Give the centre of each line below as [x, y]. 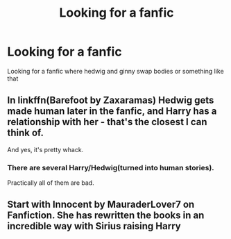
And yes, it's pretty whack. [45, 149]
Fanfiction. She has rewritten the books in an [106, 216]
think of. [25, 133]
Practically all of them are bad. [51, 183]
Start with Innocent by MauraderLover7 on [101, 205]
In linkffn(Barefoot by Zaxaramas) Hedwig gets [111, 100]
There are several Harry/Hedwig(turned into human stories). [111, 167]
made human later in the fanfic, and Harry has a [112, 112]
